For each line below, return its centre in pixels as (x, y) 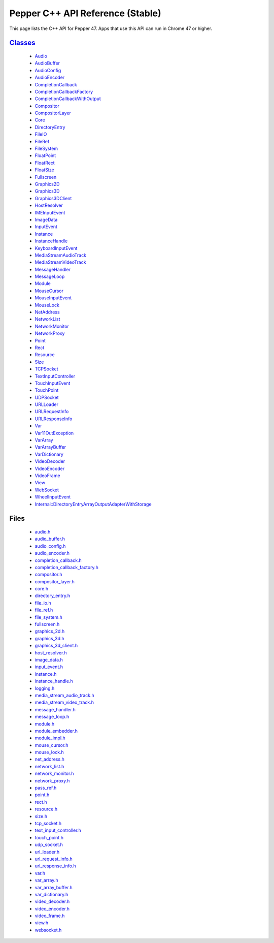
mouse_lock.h (49, 752)
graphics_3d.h (49, 638)
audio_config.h (50, 546)
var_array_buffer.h (54, 887)
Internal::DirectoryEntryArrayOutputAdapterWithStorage (93, 504)
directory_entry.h (53, 596)
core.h (41, 589)
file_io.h (43, 603)
